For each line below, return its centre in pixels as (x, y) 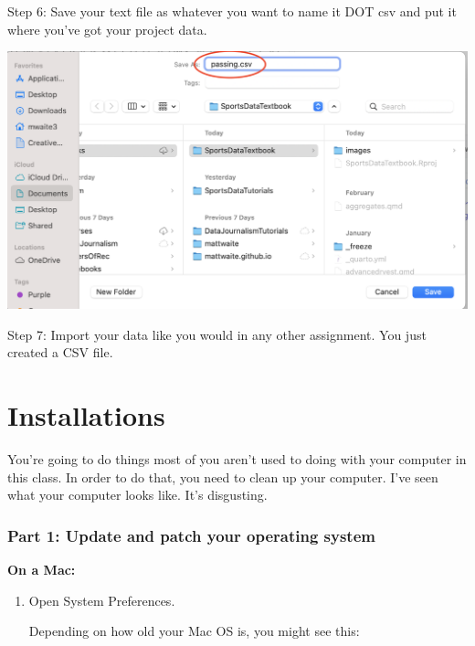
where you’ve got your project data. (107, 29)
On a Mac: (42, 570)
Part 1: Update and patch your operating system (191, 535)
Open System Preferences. (102, 600)
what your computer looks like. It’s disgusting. (137, 495)
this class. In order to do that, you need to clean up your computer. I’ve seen (223, 477)
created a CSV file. (60, 352)
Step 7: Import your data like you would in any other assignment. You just (217, 334)
